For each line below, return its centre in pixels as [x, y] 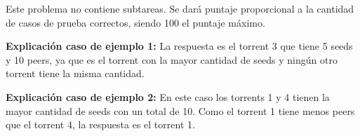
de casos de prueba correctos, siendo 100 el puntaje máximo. [135, 22]
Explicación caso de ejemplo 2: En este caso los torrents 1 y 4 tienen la [168, 96]
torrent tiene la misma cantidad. [75, 73]
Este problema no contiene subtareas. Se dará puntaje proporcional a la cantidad [180, 8]
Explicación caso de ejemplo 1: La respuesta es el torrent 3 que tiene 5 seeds [179, 46]
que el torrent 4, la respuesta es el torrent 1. [100, 124]
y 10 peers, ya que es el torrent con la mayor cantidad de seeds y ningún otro [172, 59]
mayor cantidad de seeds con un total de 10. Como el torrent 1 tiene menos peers [180, 110]
